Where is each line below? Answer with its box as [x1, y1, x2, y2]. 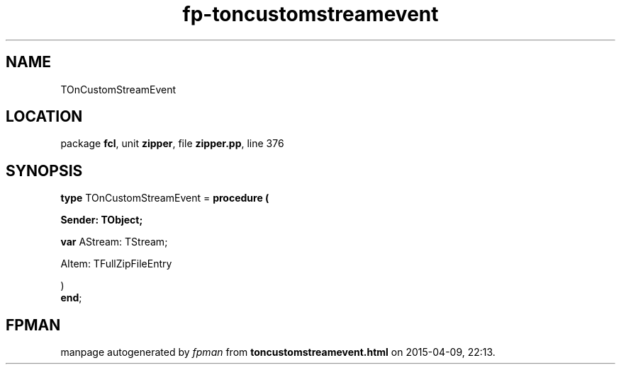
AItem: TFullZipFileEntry [60, 258, 172, 270]
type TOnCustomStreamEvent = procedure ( [60, 192, 269, 204]
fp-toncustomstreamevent [182, 2, 439, 26]
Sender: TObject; [60, 214, 143, 226]
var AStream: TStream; [60, 236, 168, 248]
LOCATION [6, 108, 83, 126]
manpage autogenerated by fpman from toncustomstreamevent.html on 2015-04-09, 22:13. [60, 346, 496, 359]
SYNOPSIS [6, 161, 83, 180]
